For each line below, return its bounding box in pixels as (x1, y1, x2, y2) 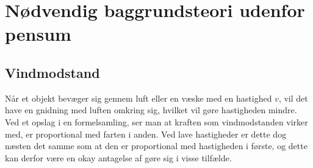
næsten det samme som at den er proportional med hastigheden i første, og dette (5, 139, 308, 152)
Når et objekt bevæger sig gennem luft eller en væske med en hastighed (5, 91, 272, 104)
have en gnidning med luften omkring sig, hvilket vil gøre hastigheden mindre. (5, 103, 297, 116)
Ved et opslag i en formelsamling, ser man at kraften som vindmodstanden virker (5, 115, 308, 128)
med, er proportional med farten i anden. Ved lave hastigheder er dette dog (5, 127, 287, 140)
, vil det (278, 91, 308, 104)
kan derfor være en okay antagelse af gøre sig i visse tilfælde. (5, 151, 232, 164)
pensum (5, 21, 71, 46)
